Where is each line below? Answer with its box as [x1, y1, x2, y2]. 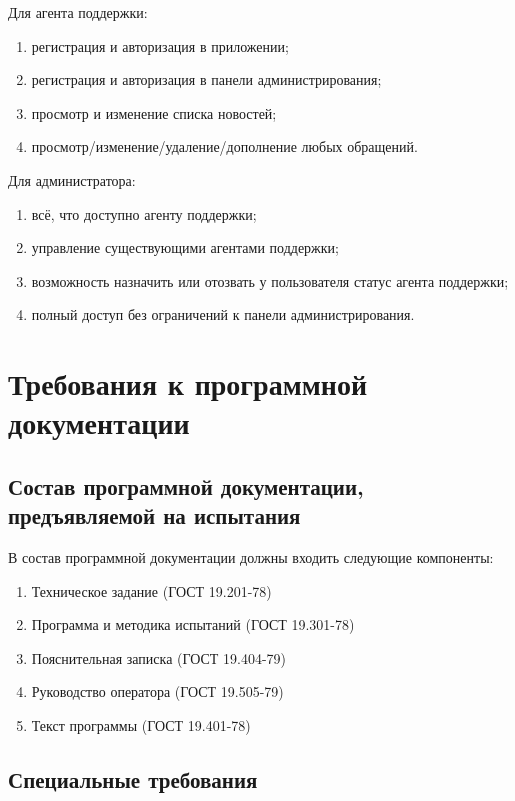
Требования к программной [8, 363, 368, 404]
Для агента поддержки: [8, 2, 148, 22]
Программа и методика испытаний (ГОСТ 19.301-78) [31, 614, 355, 635]
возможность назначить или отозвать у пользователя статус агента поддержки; [31, 270, 509, 291]
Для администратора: [8, 169, 136, 190]
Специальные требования [8, 764, 258, 795]
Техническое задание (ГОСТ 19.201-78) [31, 580, 272, 601]
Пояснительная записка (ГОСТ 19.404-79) [31, 647, 287, 668]
